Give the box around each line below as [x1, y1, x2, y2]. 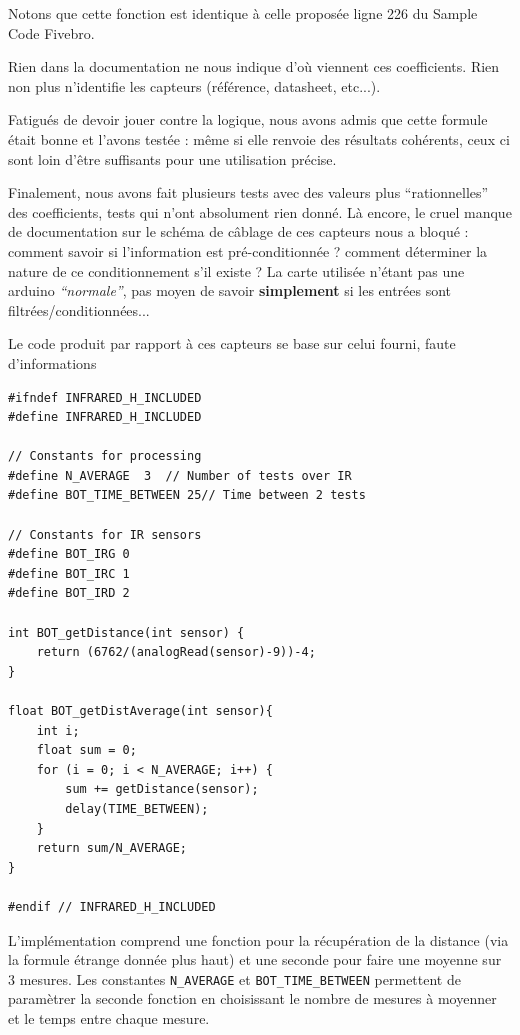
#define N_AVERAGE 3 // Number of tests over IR [8, 468, 352, 483]
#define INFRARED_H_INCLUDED [8, 410, 202, 425]
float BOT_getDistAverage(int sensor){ [8, 704, 273, 718]
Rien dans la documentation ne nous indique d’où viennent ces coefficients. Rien [8, 56, 500, 77]
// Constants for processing [8, 449, 202, 464]
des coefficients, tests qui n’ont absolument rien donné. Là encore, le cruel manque [8, 201, 512, 222]
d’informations [8, 352, 97, 373]
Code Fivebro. [8, 22, 95, 43]
